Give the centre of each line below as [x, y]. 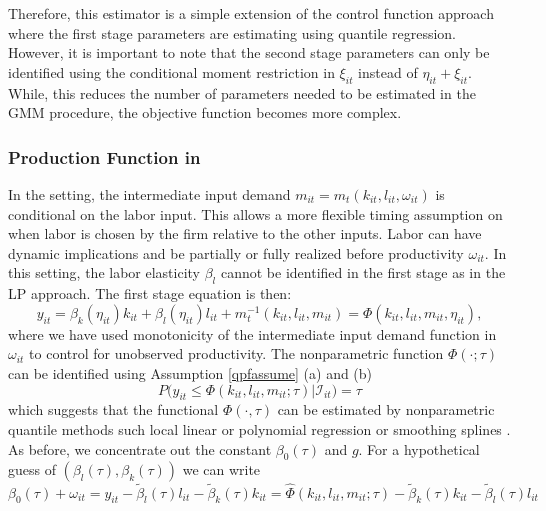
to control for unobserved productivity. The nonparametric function [236, 353]
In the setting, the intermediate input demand [149, 193]
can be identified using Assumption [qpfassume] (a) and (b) [190, 372]
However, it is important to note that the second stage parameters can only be [249, 52]
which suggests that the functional [113, 409]
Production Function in [104, 156]
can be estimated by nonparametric [386, 409]
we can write [221, 469]
